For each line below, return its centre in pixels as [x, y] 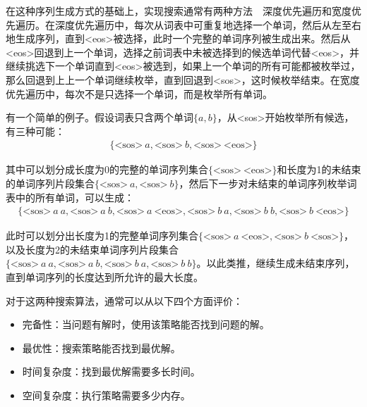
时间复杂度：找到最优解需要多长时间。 [111, 371]
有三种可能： [35, 131]
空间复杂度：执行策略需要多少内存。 [106, 395]
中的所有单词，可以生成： [74, 197]
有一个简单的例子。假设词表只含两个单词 [100, 117]
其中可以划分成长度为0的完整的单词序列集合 [107, 169]
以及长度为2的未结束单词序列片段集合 [92, 249]
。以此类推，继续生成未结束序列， [276, 263]
